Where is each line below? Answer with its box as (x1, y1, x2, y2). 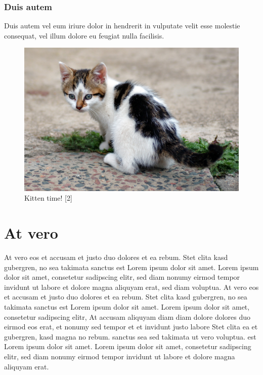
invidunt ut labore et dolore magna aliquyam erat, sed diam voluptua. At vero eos (4, 281, 259, 292)
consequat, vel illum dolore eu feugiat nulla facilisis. (4, 30, 164, 41)
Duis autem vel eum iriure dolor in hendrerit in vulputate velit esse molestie (4, 20, 240, 31)
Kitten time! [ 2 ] (24, 193, 72, 203)
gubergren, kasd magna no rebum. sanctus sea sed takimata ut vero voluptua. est (4, 331, 256, 342)
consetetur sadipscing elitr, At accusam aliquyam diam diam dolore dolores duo (4, 311, 251, 322)
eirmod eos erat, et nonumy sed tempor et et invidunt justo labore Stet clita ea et (4, 321, 258, 332)
